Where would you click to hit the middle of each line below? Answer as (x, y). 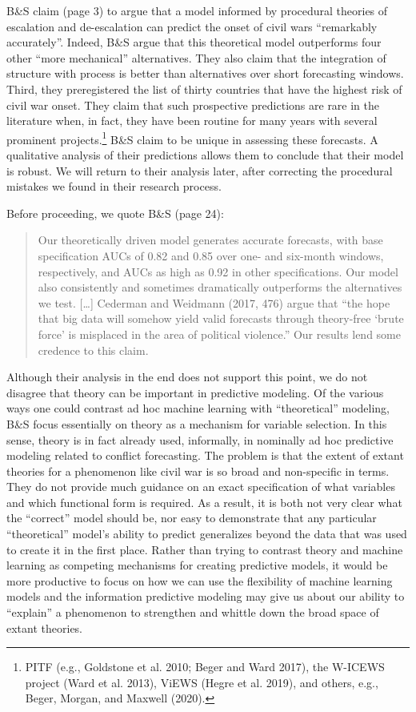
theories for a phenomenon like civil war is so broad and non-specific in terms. (198, 471)
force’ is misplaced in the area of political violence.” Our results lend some (219, 334)
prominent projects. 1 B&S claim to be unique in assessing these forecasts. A (192, 138)
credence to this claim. (93, 350)
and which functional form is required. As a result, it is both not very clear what (204, 502)
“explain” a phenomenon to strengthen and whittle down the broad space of (193, 612)
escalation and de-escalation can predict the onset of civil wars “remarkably (192, 26)
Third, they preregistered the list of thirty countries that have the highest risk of (204, 88)
